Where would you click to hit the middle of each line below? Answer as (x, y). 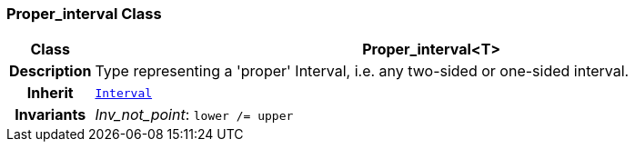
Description (50, 71)
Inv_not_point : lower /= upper (194, 115)
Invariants (50, 115)
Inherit (50, 93)
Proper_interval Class (84, 14)
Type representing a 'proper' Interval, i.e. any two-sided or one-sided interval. (362, 71)
